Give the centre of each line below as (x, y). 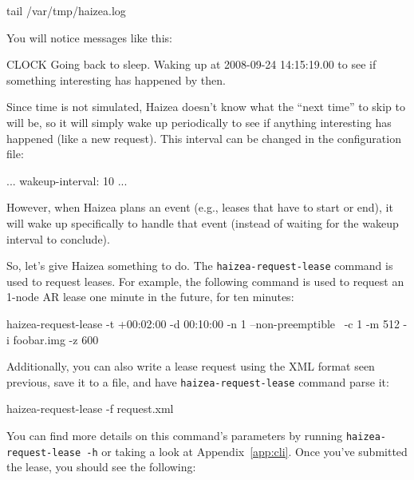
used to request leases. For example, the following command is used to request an (205, 281)
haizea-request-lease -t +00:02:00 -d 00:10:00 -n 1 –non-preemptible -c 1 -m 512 (203, 323)
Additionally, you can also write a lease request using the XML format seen (191, 366)
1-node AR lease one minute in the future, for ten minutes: (150, 297)
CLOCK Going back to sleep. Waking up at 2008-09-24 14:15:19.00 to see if (191, 64)
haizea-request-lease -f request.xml (90, 409)
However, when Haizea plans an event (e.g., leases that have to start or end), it (200, 207)
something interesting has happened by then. (116, 79)
